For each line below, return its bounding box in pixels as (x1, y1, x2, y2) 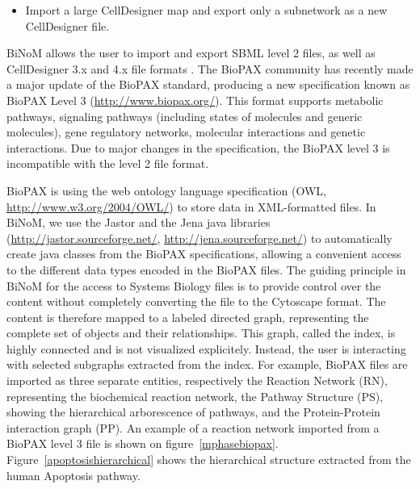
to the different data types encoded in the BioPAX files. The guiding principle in (6, 261, 406, 278)
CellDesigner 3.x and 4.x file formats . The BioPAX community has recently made (6, 60, 414, 77)
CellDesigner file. (25, 17, 110, 34)
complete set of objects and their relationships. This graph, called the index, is (6, 324, 396, 341)
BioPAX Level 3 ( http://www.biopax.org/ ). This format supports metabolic (6, 91, 384, 108)
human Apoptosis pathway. (6, 466, 141, 483)
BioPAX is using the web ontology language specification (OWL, (6, 182, 326, 199)
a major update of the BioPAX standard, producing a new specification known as (6, 76, 410, 93)
